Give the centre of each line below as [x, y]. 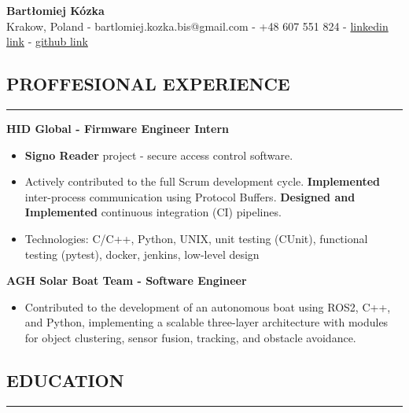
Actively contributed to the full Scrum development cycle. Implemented [202, 181]
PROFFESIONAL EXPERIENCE [148, 84]
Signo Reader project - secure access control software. [159, 155]
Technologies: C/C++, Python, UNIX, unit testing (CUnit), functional [196, 238]
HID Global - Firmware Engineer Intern [118, 128]
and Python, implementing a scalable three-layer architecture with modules [206, 322]
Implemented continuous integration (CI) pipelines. [153, 212]
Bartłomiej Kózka [55, 10]
